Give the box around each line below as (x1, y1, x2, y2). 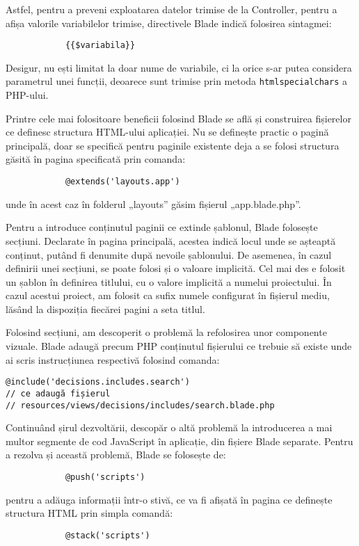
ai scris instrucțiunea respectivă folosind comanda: (6, 352, 220, 367)
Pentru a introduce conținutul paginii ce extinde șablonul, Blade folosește (6, 220, 318, 234)
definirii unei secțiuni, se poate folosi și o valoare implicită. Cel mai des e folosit (6, 261, 346, 275)
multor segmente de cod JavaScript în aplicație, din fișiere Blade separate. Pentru (6, 433, 353, 448)
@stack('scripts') (65, 530, 150, 540)
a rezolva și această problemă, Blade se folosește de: (6, 447, 226, 462)
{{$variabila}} (65, 40, 136, 51)
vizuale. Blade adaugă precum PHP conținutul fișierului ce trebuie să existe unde (6, 339, 352, 353)
